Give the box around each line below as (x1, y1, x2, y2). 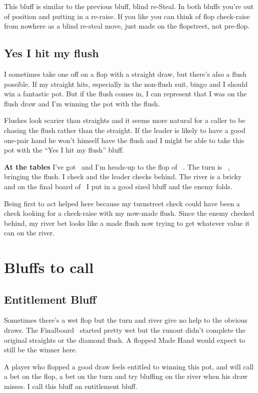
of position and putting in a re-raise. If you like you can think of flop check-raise (4, 11, 250, 21)
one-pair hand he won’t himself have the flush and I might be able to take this (4, 135, 244, 145)
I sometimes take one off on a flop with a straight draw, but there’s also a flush (4, 68, 247, 79)
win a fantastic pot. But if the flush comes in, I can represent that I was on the (4, 88, 247, 99)
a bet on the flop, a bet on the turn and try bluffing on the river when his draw (4, 371, 248, 381)
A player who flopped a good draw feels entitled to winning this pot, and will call (4, 361, 254, 371)
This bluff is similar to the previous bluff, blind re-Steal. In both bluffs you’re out (4, 1, 254, 11)
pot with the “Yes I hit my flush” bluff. (4, 145, 124, 155)
